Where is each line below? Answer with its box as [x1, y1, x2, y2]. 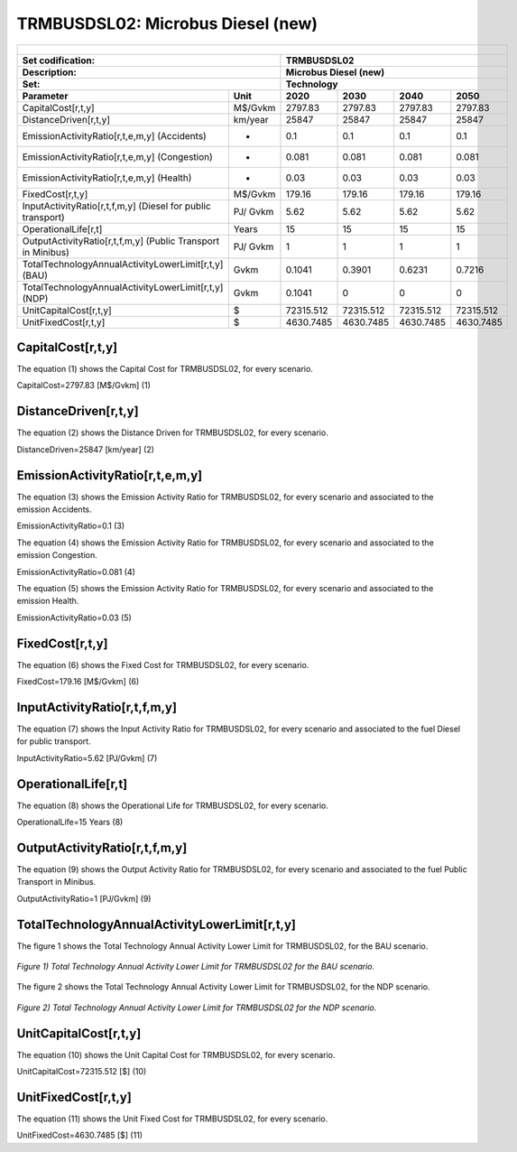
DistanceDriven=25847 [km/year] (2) [16, 443, 155, 455]
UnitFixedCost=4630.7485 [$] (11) [16, 1129, 143, 1141]
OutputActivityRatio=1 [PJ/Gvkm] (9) [16, 893, 152, 904]
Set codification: [22, 54, 96, 67]
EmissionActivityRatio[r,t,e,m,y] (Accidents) [22, 129, 207, 142]
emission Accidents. [16, 504, 92, 515]
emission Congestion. [16, 550, 98, 561]
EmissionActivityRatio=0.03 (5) [16, 612, 133, 623]
